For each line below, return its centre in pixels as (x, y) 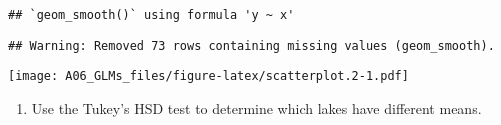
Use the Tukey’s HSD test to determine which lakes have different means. (256, 107)
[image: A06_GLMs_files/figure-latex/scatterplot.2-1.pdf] (208, 76)
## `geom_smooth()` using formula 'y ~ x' (151, 15)
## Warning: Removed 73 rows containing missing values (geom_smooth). (251, 45)
